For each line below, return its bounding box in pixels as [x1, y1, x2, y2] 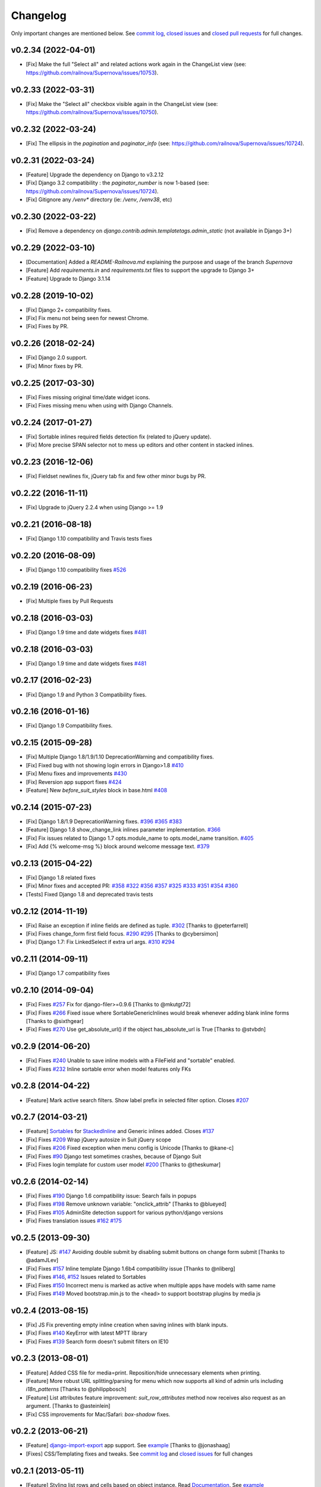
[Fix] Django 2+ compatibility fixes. [26, 306, 112, 313]
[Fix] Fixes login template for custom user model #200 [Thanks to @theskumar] [26, 1161, 221, 1168]
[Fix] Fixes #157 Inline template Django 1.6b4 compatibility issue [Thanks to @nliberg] [26, 1265, 235, 1272]
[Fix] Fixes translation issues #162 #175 [26, 1217, 122, 1225]
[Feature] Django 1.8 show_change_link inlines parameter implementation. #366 [26, 826, 221, 833]
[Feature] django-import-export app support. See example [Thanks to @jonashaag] [26, 1442, 230, 1449]
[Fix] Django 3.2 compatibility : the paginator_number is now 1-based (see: [26, 179, 209, 187]
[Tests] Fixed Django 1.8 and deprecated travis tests [26, 890, 153, 898]
